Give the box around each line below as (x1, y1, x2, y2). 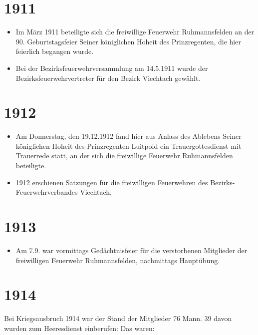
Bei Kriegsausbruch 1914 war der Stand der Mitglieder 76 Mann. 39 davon (4, 313, 232, 324)
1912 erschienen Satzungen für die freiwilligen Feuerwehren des (15, 177, 208, 187)
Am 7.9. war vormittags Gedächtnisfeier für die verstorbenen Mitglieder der (15, 245, 248, 255)
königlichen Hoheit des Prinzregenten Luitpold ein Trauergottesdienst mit (15, 140, 242, 151)
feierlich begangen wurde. (15, 46, 94, 56)
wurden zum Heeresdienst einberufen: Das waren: (4, 323, 155, 333)
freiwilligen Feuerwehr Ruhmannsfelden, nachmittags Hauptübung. (15, 255, 220, 265)
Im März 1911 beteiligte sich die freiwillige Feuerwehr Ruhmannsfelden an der (15, 26, 255, 37)
